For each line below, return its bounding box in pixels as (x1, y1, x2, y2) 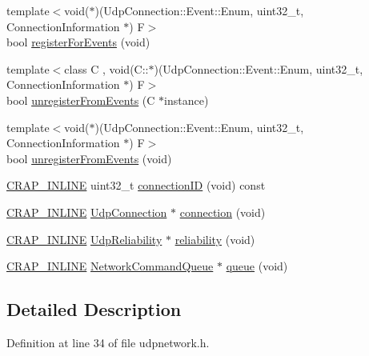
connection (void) (179, 203, 266, 220)
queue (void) (226, 258, 288, 274)
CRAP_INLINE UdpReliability (6, 230, 162, 247)
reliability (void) (174, 230, 255, 247)
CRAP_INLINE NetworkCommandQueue (6, 258, 214, 274)
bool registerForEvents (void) (6, 34, 150, 50)
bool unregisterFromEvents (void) (6, 150, 172, 166)
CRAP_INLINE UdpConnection (6, 203, 167, 220)
